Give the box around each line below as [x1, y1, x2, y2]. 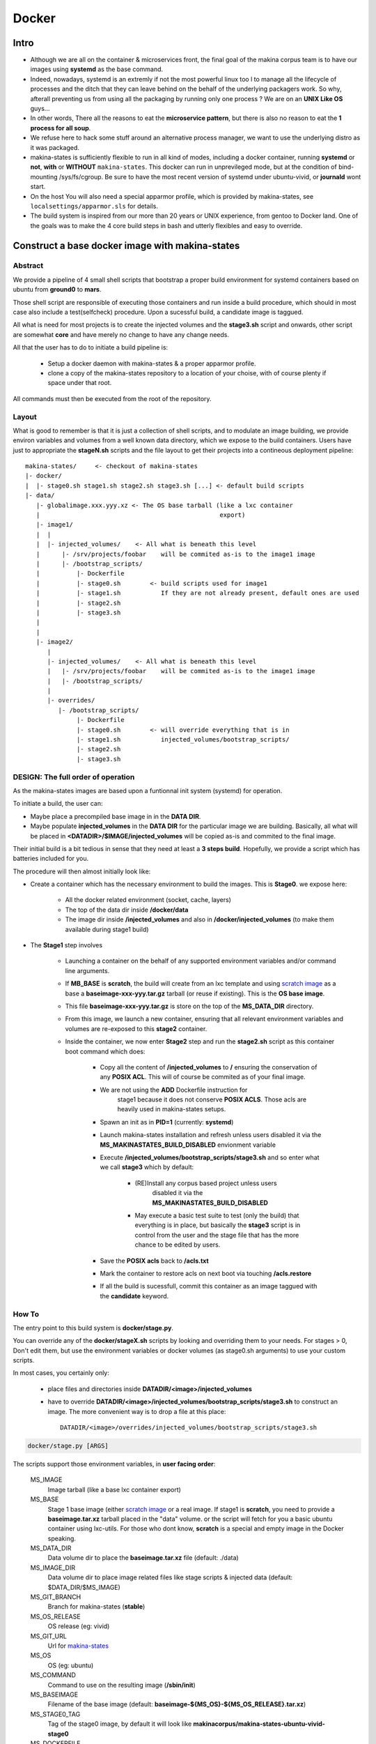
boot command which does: [65, 1047, 146, 1055]
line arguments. [65, 966, 110, 975]
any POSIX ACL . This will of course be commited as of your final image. [100, 1073, 306, 1081]
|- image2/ [36, 638, 73, 646]
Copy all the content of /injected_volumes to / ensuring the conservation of [100, 1062, 318, 1071]
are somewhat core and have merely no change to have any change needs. [13, 330, 230, 338]
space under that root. [47, 379, 112, 387]
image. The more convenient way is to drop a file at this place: [47, 1407, 226, 1415]
